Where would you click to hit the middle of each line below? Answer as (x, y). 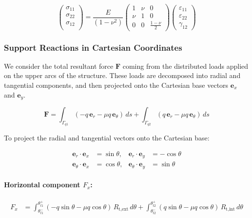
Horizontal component (42, 185)
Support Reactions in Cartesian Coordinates (93, 48)
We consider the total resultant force (59, 66)
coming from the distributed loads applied (185, 66)
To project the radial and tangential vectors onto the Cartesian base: (107, 138)
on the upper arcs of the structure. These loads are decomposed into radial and (122, 75)
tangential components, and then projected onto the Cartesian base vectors (116, 85)
